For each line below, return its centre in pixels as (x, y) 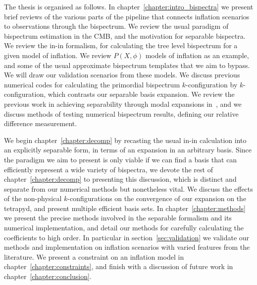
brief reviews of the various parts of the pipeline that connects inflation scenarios (127, 16)
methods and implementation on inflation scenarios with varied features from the (127, 247)
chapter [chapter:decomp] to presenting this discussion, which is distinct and (120, 179)
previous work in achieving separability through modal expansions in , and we (123, 104)
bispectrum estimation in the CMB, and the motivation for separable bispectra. (125, 36)
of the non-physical (33, 198)
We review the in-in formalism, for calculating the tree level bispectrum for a (121, 45)
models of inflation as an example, (197, 55)
